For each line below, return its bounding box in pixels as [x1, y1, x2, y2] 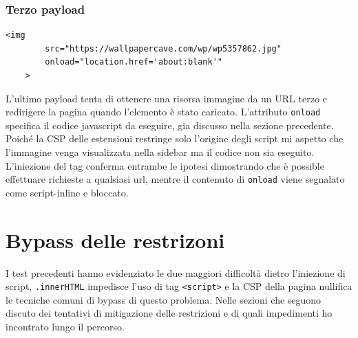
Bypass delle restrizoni [6, 225, 225, 253]
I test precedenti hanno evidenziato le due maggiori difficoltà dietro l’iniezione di [6, 265, 346, 280]
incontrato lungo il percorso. [6, 319, 125, 334]
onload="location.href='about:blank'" [45, 57, 222, 67]
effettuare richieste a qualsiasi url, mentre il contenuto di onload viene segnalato [6, 172, 345, 186]
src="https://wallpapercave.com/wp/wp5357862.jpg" [45, 43, 282, 54]
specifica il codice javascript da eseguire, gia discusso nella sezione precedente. [6, 117, 334, 132]
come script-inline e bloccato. [6, 185, 129, 199]
